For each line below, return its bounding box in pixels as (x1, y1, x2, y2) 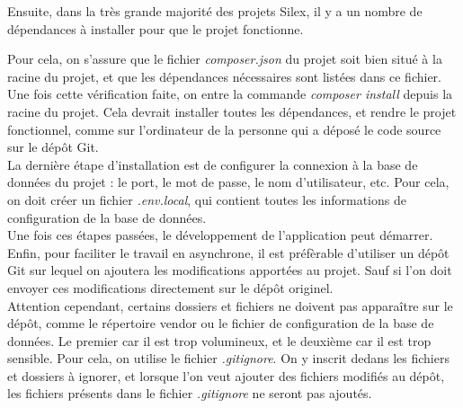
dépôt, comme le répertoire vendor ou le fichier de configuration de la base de (7, 314, 434, 333)
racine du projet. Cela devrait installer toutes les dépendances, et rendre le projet (7, 102, 457, 120)
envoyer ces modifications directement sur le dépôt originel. (7, 278, 334, 297)
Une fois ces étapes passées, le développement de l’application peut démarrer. (7, 226, 433, 244)
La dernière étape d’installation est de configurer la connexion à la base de (7, 155, 418, 173)
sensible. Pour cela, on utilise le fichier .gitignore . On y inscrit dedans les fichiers (7, 349, 450, 368)
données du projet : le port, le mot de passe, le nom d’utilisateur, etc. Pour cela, (7, 173, 450, 191)
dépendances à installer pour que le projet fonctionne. (7, 19, 304, 38)
